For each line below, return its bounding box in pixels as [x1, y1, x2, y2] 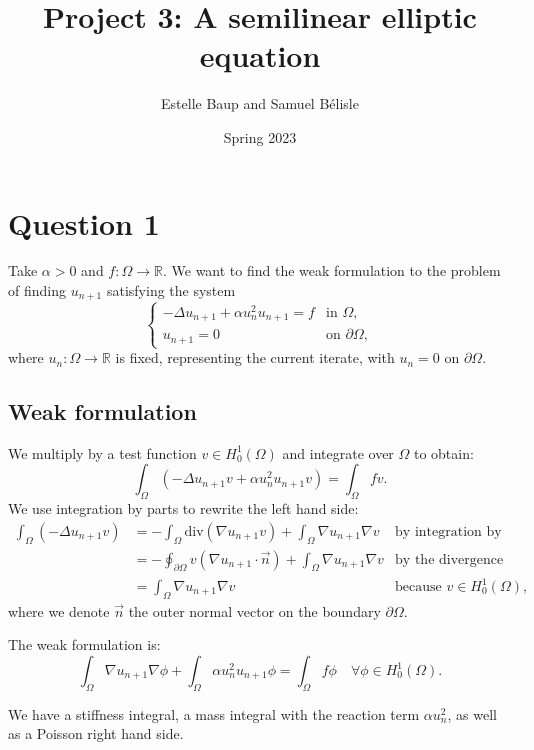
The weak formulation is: [8, 634, 161, 655]
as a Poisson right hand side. [8, 723, 184, 744]
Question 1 [8, 202, 160, 243]
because [395, 580, 442, 594]
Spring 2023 [223, 126, 297, 147]
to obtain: [413, 442, 474, 463]
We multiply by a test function [8, 442, 197, 463]
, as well [447, 703, 497, 724]
